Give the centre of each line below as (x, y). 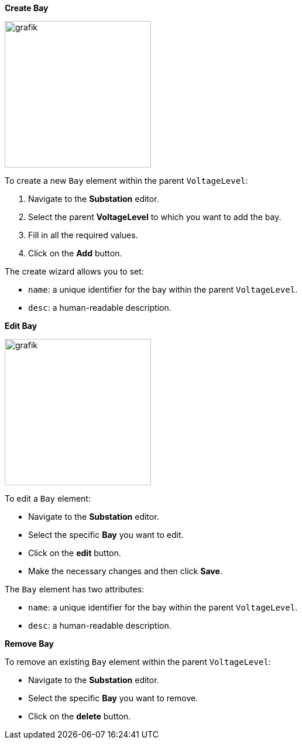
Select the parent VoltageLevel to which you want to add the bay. (155, 217)
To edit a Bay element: (48, 498)
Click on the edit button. (75, 553)
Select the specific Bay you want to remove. (113, 698)
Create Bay (27, 8)
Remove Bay (29, 644)
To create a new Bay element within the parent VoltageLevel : (126, 181)
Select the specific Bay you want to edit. (106, 535)
